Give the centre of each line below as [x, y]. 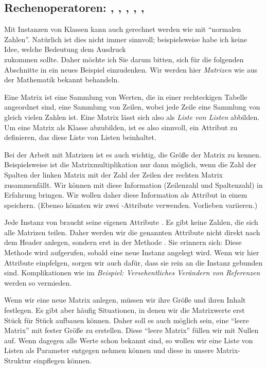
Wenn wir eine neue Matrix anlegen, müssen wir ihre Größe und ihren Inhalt [125, 300]
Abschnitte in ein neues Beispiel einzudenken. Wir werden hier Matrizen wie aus [131, 69]
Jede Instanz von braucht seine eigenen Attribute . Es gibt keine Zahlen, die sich [131, 222]
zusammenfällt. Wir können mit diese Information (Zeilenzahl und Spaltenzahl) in [133, 184]
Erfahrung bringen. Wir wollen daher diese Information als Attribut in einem [126, 195]
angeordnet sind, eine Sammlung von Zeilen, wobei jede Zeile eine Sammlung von [132, 107]
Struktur [18, 361]
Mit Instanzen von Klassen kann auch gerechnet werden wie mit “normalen [123, 29]
